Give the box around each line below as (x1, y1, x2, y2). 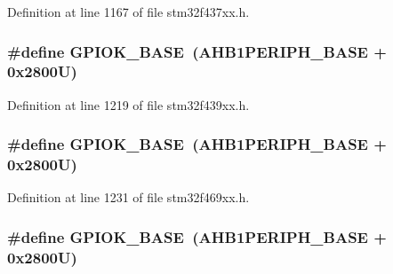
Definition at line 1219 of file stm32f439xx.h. (7, 95, 250, 114)
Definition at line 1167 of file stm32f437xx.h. (7, 3, 250, 20)
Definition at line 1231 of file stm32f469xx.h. (7, 188, 250, 207)
